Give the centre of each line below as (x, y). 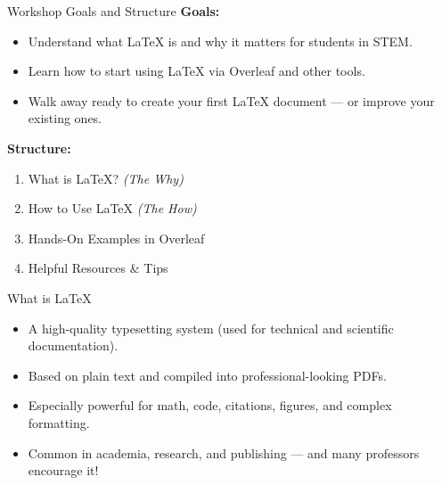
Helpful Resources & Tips (98, 268)
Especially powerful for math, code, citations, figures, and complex (210, 405)
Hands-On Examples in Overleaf (116, 238)
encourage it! (63, 470)
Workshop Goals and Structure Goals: (114, 11)
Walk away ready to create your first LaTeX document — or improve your (231, 100)
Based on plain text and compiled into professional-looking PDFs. (207, 375)
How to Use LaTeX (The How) (112, 208)
